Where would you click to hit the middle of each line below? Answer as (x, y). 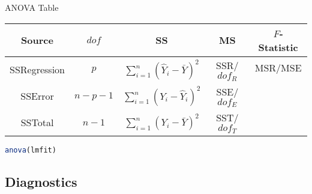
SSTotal (37, 122)
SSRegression (37, 70)
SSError (37, 96)
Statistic (278, 47)
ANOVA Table (32, 7)
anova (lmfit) (31, 150)
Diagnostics (41, 181)
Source (37, 40)
